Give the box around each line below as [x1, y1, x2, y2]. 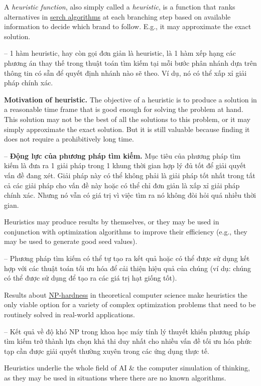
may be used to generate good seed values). [4, 236, 138, 246]
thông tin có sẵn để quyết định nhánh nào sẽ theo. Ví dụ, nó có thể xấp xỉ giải [4, 67, 247, 78]
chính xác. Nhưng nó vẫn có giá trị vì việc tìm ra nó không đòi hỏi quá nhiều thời [4, 190, 256, 200]
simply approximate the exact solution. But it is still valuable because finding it [4, 123, 250, 134]
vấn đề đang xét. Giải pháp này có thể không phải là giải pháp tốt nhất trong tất [4, 170, 255, 180]
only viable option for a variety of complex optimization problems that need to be [4, 299, 256, 310]
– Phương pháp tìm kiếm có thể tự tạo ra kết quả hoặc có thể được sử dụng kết [4, 253, 250, 264]
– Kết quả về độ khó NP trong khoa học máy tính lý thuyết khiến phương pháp [4, 326, 250, 336]
